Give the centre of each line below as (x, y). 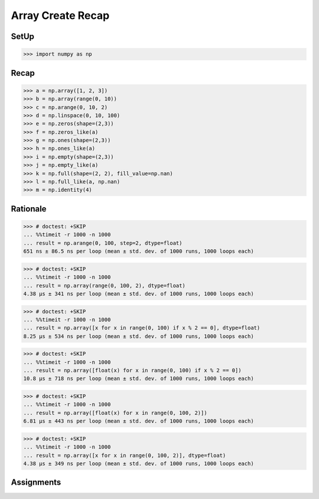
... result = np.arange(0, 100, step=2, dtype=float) (103, 243)
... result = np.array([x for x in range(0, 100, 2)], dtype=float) (125, 455)
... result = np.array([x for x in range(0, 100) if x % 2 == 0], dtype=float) (142, 328)
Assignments (36, 482)
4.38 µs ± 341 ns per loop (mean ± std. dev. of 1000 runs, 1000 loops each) (139, 294)
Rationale (29, 209)
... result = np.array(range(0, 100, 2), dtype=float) (104, 285)
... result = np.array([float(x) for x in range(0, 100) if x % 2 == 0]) (132, 371)
